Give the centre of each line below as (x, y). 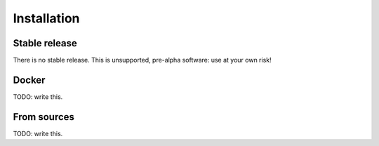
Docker (29, 80)
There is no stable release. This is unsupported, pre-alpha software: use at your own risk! (142, 60)
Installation (46, 18)
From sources (44, 117)
